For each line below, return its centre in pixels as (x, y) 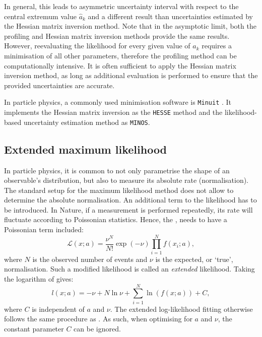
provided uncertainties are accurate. (59, 85)
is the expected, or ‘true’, (194, 259)
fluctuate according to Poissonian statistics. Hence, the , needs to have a (116, 219)
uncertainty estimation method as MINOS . (87, 122)
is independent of (58, 309)
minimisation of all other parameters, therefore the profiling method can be (120, 55)
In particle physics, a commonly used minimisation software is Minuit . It (118, 102)
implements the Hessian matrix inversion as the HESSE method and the (113, 112)
